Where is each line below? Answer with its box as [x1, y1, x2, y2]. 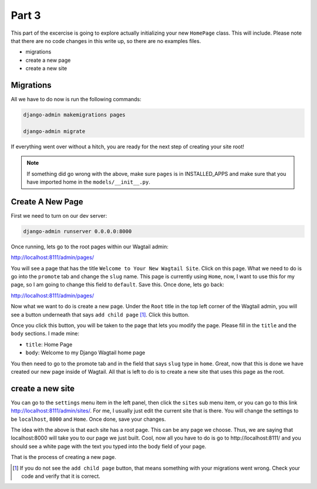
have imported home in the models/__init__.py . [26, 178, 151, 185]
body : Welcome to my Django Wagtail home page [25, 349, 146, 356]
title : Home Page [25, 341, 73, 348]
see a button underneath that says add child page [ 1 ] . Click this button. [11, 311, 190, 318]
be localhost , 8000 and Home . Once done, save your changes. [11, 415, 166, 423]
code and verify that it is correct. [21, 473, 101, 480]
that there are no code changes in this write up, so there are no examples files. [11, 37, 201, 44]
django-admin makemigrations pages [23, 112, 126, 118]
